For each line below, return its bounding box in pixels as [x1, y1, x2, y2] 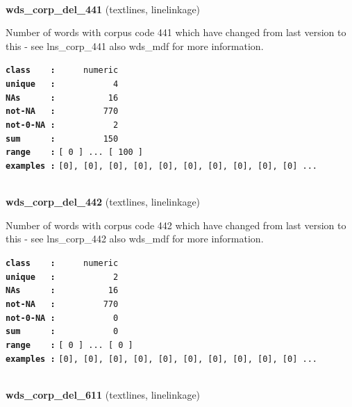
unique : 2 [6, 272, 119, 282]
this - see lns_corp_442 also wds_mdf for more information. [6, 231, 264, 246]
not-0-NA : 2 [6, 120, 119, 130]
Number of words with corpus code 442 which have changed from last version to [6, 217, 346, 232]
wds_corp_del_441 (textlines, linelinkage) [6, 1, 201, 16]
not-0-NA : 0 [6, 313, 119, 323]
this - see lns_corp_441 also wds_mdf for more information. [6, 38, 264, 53]
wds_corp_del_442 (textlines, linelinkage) [6, 194, 201, 209]
